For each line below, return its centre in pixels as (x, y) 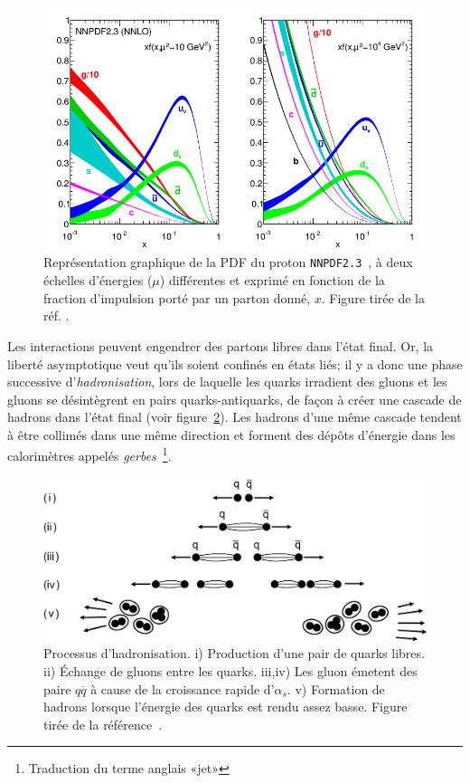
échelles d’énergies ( (98, 280)
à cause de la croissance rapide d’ (183, 688)
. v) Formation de (336, 688)
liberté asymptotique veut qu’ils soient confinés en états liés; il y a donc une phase (235, 363)
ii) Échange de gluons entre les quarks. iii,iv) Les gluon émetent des (230, 671)
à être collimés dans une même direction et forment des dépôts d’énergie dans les (231, 434)
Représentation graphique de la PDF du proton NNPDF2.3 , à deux (228, 262)
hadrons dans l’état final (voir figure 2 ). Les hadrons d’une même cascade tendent (235, 417)
